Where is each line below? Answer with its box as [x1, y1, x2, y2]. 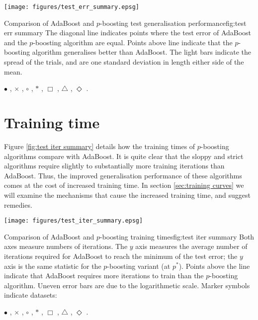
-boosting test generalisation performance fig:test [99, 17, 247, 28]
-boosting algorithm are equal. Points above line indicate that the [33, 37, 233, 47]
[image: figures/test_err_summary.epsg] [4, 3, 140, 10]
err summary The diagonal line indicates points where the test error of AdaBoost [4, 27, 252, 38]
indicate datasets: [4, 290, 57, 300]
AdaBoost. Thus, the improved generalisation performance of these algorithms [4, 170, 242, 180]
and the [4, 37, 27, 47]
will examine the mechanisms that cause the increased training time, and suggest [4, 189, 251, 200]
